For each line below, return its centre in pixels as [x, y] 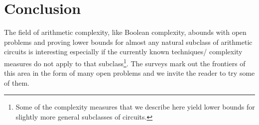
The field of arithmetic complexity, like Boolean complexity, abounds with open [125, 32]
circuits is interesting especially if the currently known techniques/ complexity [123, 52]
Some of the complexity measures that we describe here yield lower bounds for [135, 107]
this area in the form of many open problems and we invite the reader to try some [129, 73]
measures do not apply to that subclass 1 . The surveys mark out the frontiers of [125, 62]
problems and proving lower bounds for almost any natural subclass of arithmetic [128, 42]
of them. [17, 82]
